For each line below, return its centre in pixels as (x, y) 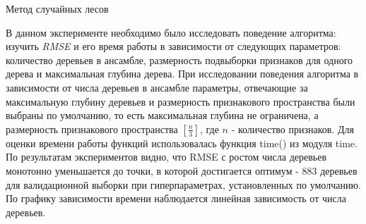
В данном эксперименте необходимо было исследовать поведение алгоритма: (171, 32)
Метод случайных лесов (57, 8)
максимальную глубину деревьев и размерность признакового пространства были (181, 101)
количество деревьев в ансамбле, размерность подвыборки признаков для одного (179, 60)
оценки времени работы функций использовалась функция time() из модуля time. (182, 143)
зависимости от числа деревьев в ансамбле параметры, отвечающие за (157, 87)
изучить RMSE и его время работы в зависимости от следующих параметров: (173, 46)
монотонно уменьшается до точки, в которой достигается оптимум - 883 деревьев (182, 170)
